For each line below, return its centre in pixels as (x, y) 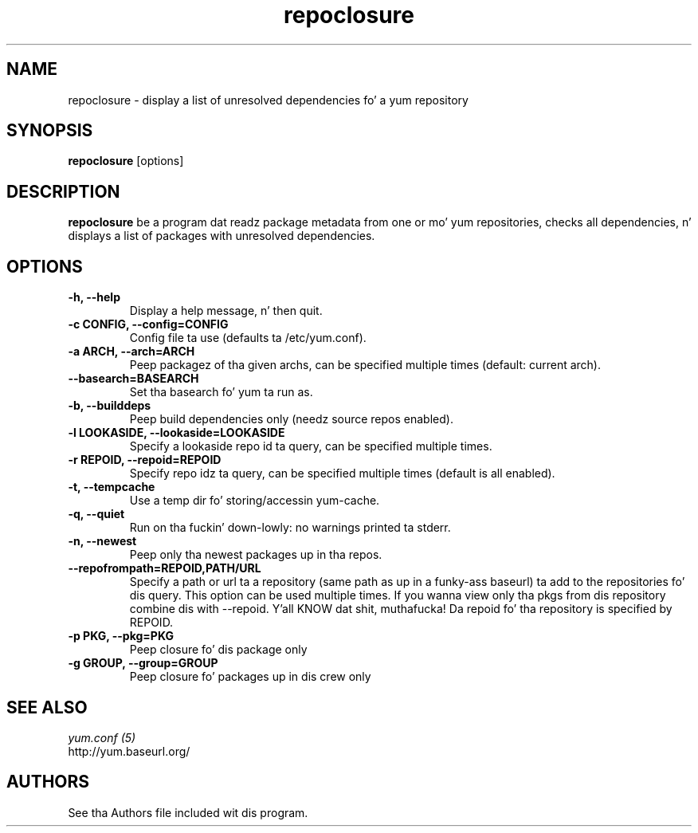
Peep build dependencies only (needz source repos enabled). (291, 419)
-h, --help (94, 297)
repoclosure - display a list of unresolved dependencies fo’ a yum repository (268, 100)
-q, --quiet (96, 514)
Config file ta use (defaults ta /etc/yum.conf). (248, 338)
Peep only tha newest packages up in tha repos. (256, 555)
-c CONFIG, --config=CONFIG (148, 324)
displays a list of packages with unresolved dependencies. (222, 236)
